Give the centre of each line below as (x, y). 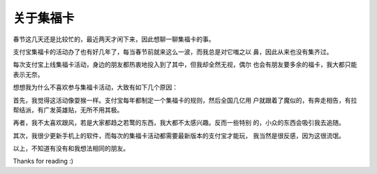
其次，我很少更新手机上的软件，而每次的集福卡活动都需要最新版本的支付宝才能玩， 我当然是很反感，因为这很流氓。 (179, 136)
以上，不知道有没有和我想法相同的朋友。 (71, 148)
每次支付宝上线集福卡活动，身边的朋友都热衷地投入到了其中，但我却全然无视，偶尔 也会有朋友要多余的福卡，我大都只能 (185, 65)
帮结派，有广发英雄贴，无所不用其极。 (68, 110)
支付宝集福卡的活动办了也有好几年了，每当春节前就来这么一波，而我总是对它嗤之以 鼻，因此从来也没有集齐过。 (173, 52)
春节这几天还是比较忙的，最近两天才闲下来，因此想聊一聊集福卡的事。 (114, 39)
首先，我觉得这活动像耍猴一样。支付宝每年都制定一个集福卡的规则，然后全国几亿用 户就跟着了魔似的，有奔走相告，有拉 (185, 100)
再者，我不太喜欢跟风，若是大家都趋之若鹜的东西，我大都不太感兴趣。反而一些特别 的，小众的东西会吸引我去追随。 (179, 123)
